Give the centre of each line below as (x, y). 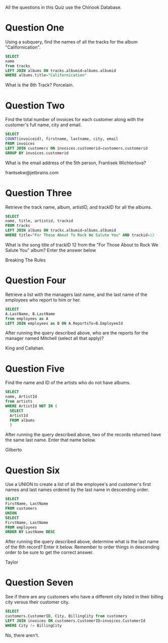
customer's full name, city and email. (44, 125)
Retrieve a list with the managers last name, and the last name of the (76, 294)
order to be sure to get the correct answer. (49, 552)
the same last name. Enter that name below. (51, 440)
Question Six (33, 470)
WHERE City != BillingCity (34, 625)
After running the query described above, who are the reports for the (77, 333)
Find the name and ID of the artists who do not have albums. (68, 383)
